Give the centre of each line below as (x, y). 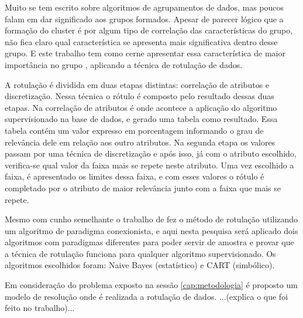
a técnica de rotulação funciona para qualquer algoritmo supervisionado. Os (140, 253)
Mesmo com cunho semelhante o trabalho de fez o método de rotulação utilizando (151, 219)
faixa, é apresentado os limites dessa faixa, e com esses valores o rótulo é (135, 176)
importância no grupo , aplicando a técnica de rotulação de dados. (124, 64)
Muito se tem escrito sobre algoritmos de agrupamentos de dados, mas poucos (144, 7)
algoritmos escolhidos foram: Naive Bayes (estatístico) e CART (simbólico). (140, 265)
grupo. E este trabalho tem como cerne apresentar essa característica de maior (145, 53)
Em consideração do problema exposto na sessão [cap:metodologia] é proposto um (151, 285)
